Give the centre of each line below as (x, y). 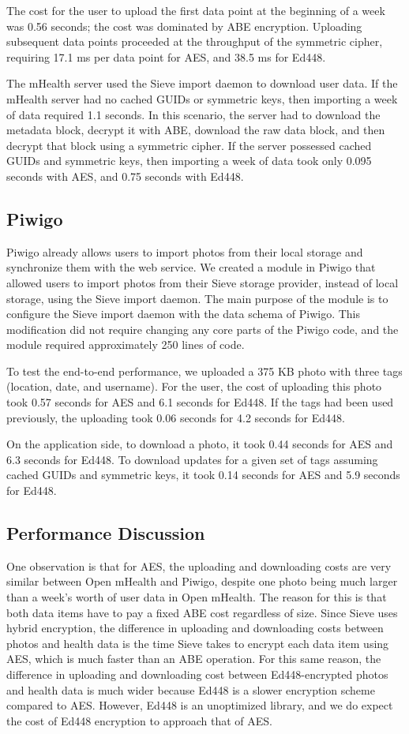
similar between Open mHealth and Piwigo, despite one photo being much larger (202, 581)
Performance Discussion (106, 533)
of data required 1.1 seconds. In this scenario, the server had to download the (193, 114)
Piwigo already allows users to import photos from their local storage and (185, 251)
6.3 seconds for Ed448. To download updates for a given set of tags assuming (192, 459)
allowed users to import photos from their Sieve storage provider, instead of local (203, 282)
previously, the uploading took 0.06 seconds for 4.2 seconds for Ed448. (176, 417)
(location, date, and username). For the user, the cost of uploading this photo (194, 386)
